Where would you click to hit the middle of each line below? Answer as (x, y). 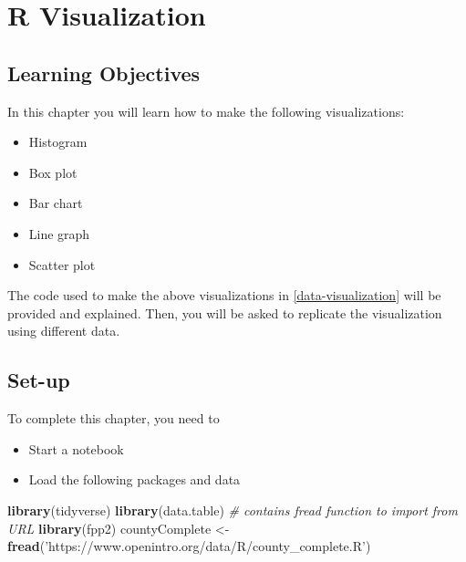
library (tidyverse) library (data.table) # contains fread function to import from (233, 510)
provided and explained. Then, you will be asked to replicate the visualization (225, 312)
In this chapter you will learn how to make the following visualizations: (206, 111)
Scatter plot (62, 264)
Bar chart (56, 203)
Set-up (39, 380)
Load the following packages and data (135, 479)
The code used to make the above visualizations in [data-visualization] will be (224, 295)
